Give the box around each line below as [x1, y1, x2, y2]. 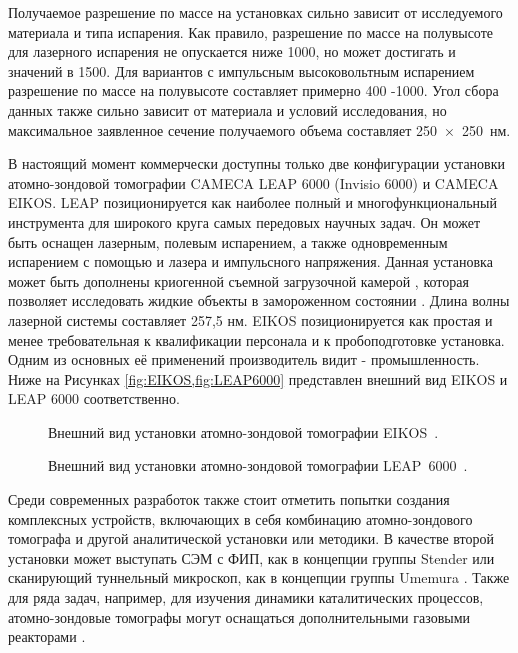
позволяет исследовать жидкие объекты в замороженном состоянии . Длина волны [8, 290, 510, 311]
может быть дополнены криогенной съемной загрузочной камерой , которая [8, 270, 469, 291]
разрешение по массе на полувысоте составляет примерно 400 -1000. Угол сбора [8, 80, 499, 101]
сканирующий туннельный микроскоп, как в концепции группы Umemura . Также [8, 567, 510, 588]
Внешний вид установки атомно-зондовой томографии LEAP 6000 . [48, 455, 468, 476]
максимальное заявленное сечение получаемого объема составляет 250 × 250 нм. [8, 119, 511, 140]
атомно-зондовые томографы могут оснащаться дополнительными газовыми [8, 606, 470, 627]
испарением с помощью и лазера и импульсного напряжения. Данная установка [8, 251, 493, 272]
